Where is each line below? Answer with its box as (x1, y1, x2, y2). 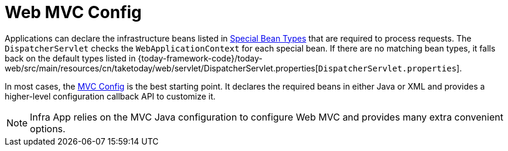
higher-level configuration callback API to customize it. (5, 91, 216, 101)
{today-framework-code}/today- (138, 53, 263, 63)
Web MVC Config (5, 2, 142, 22)
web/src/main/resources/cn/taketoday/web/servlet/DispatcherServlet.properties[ (5, 63, 319, 73)
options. (30, 122, 66, 135)
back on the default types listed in (5, 53, 136, 63)
